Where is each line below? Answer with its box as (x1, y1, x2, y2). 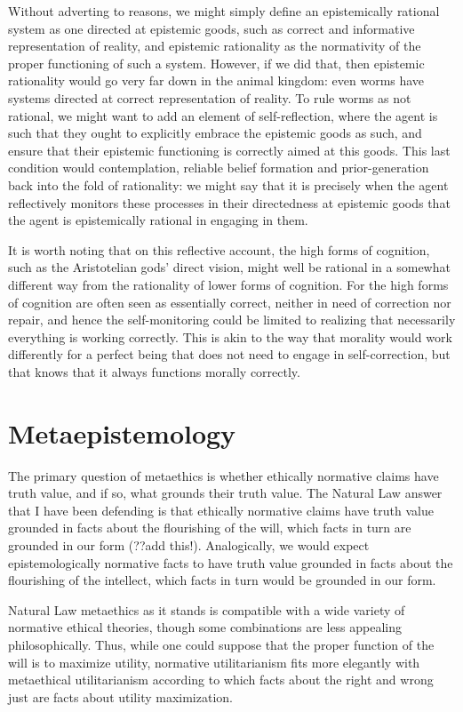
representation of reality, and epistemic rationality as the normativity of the (8, 36, 421, 55)
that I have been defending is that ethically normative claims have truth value (8, 500, 434, 519)
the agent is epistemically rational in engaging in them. (8, 211, 308, 229)
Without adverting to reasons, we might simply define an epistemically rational (8, 2, 440, 20)
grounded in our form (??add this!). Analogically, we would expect (8, 535, 370, 554)
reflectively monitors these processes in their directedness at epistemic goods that (8, 193, 451, 212)
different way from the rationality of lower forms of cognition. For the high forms (8, 275, 449, 293)
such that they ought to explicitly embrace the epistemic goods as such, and (8, 124, 422, 142)
